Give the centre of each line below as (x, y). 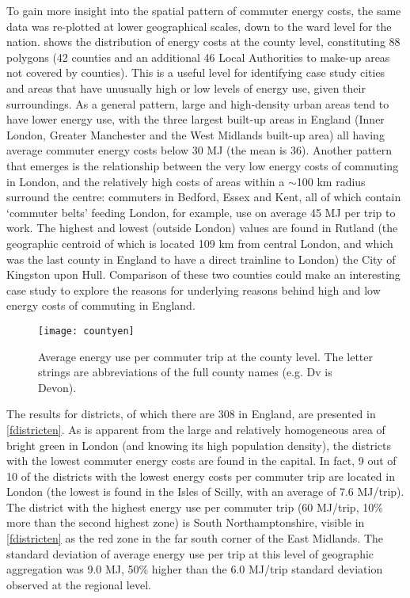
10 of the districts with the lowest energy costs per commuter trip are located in (201, 476)
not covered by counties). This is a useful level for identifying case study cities (196, 72)
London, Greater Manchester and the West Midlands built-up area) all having (196, 134)
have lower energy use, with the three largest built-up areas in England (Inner (196, 119)
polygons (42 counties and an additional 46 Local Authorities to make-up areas (198, 57)
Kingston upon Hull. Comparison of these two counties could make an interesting (203, 274)
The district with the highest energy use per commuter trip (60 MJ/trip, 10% (195, 507)
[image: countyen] (86, 331)
